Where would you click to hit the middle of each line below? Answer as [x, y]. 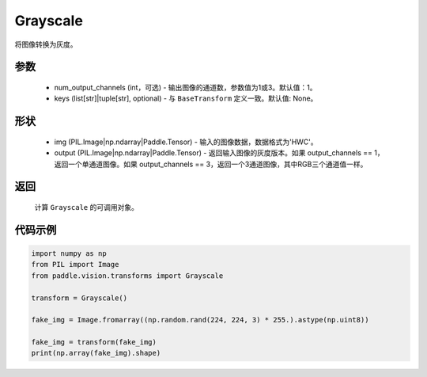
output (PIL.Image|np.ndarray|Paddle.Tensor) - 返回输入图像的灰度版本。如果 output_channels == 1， [219, 153]
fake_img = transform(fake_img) [94, 342]
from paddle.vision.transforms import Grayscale [127, 276]
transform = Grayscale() [79, 298]
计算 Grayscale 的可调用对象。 [86, 207]
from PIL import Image [75, 265]
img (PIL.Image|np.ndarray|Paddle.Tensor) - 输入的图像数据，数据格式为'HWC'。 [186, 142]
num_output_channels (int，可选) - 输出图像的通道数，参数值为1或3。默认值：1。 [185, 87]
